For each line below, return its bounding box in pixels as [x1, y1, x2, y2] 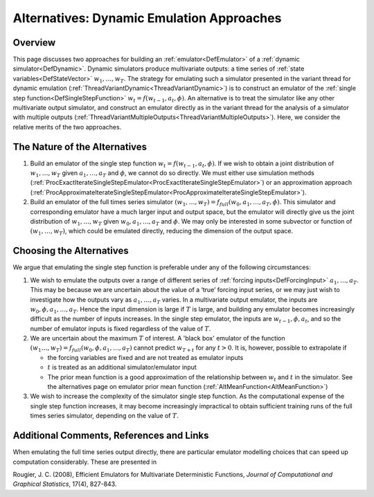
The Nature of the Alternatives [12, 141, 148, 152]
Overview [12, 37, 56, 48]
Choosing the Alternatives [12, 245, 129, 257]
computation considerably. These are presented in [12, 458, 157, 466]
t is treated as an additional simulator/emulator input [47, 363, 197, 372]
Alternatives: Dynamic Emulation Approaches [12, 10, 282, 26]
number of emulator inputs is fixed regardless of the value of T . [30, 324, 211, 332]
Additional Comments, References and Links [12, 430, 209, 442]
